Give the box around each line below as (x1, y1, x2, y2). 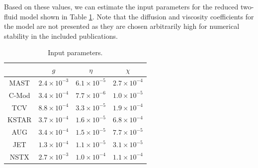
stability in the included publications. (4, 30, 118, 41)
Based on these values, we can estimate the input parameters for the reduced (4, 1, 239, 11)
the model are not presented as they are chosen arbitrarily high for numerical (4, 21, 240, 31)
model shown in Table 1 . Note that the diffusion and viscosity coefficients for (19, 11, 254, 21)
